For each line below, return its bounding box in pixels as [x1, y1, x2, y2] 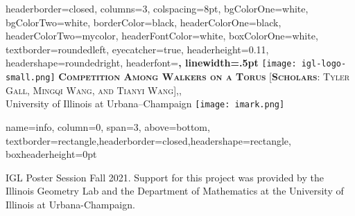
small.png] [6, 73, 55, 83]
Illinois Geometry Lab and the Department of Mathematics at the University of [6, 183, 344, 198]
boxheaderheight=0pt [6, 147, 97, 161]
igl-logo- [301, 59, 347, 69]
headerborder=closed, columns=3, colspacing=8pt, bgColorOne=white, [6, 1, 309, 15]
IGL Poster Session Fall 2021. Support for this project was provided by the [6, 170, 324, 184]
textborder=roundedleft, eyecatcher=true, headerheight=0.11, [6, 42, 269, 56]
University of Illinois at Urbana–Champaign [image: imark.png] [6, 96, 285, 111]
